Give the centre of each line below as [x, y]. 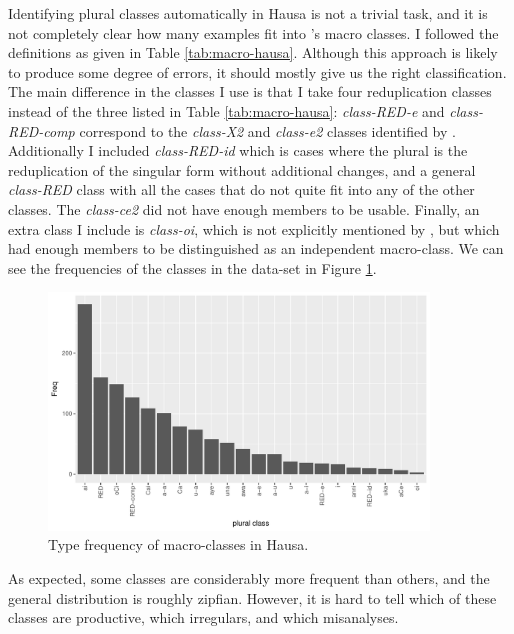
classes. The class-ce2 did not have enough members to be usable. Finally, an [244, 208]
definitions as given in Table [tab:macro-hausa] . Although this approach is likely [253, 52]
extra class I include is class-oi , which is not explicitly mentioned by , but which [254, 228]
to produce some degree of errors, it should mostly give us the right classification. [257, 71]
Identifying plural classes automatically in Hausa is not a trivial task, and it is [248, 13]
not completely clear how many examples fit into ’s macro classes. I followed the [253, 32]
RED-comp [41, 130]
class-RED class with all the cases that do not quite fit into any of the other [241, 189]
